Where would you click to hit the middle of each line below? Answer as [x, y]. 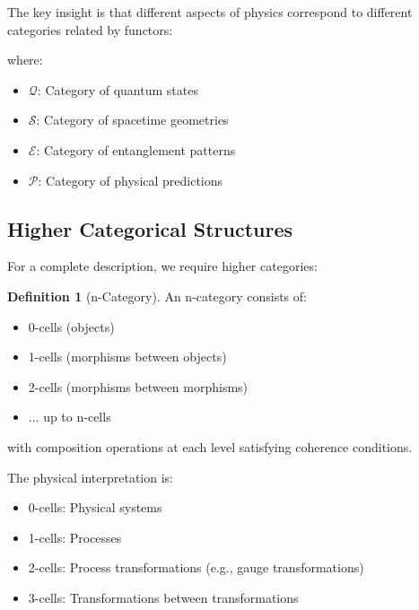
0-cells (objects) [71, 326]
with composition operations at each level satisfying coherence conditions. [210, 446]
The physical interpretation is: [90, 477]
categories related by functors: [90, 29]
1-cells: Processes [75, 537]
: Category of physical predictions [131, 180]
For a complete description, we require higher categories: [162, 266]
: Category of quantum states [118, 89]
